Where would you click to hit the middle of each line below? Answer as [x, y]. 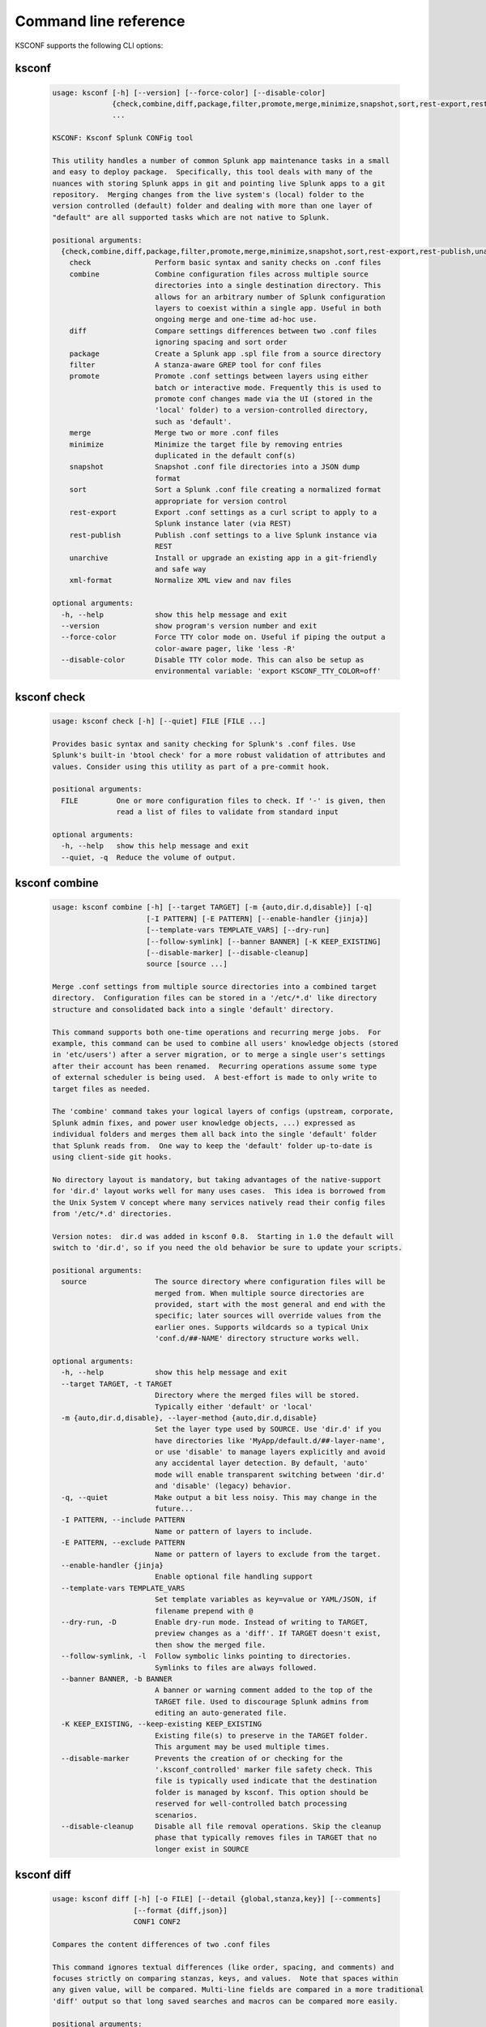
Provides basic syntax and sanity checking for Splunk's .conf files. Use [204, 744]
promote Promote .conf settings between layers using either [219, 376]
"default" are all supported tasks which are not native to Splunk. [191, 217]
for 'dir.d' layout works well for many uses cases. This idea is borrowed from [219, 1191]
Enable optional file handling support [234, 1577]
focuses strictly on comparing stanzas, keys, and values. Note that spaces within [225, 1979]
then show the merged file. [210, 1645]
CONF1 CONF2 [157, 1922]
